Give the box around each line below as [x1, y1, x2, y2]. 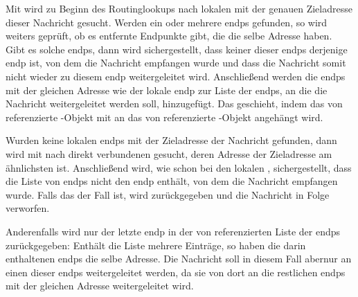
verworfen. [6, 201, 50, 215]
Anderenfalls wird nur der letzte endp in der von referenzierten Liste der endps [6, 224, 341, 238]
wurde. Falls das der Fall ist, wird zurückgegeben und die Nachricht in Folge [6, 187, 330, 201]
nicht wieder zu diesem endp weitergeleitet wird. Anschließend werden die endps [6, 69, 346, 83]
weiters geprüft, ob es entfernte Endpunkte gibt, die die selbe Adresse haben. [6, 28, 332, 43]
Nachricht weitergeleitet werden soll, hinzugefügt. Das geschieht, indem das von [6, 96, 343, 111]
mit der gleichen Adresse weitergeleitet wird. [6, 278, 194, 293]
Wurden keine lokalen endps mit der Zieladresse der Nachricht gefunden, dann [6, 133, 337, 147]
